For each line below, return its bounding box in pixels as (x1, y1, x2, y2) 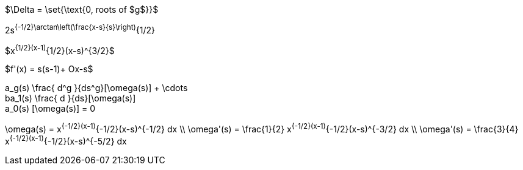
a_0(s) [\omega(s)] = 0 (5, 103, 96, 114)
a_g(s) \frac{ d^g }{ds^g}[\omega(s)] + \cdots (5, 83, 188, 93)
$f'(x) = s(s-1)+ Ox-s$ (5, 64, 93, 75)
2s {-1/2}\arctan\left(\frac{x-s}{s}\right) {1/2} (5, 23, 155, 35)
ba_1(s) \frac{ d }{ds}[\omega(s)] (5, 93, 136, 104)
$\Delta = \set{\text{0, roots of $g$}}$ (5, 4, 159, 15)
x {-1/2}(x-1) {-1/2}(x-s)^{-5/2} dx (5, 134, 127, 146)
